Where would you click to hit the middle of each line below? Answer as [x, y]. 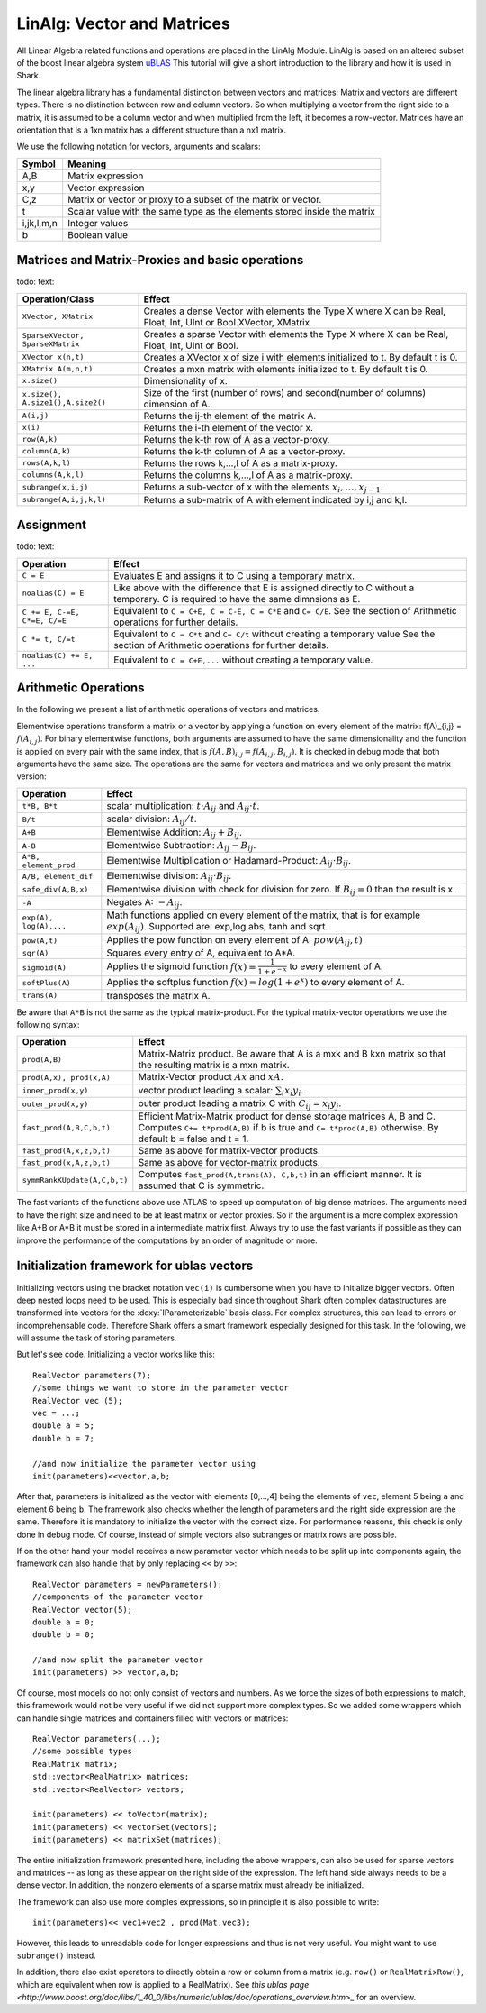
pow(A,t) [40, 941]
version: [31, 776]
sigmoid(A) [45, 968]
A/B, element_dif [58, 876]
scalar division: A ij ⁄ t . [152, 819]
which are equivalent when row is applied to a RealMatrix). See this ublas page [163, 1984]
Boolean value [98, 234]
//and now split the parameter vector [118, 1660]
